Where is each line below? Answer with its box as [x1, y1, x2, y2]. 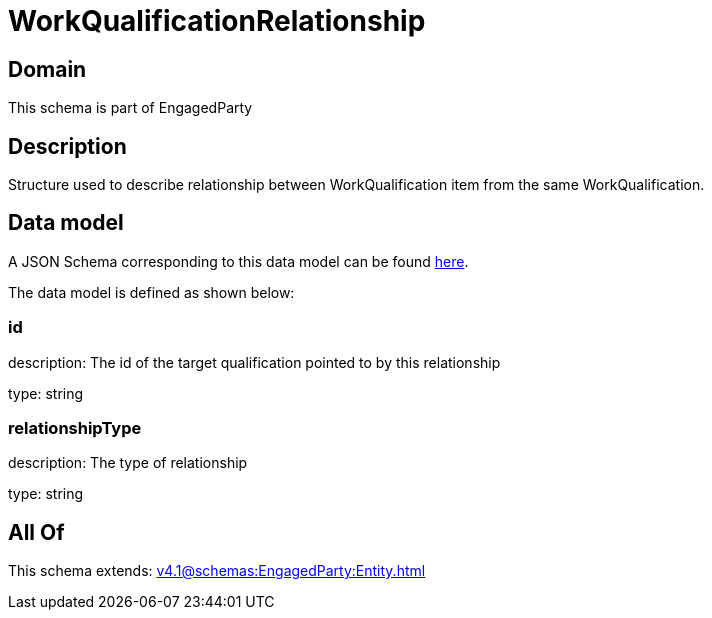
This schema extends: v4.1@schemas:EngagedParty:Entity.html [8, 562, 426, 580]
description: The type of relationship [8, 454, 248, 472]
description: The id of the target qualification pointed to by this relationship [8, 353, 501, 371]
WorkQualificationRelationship [8, 4, 426, 38]
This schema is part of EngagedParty [8, 99, 253, 117]
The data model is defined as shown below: [8, 283, 295, 301]
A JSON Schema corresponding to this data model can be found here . [8, 252, 469, 270]
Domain [8, 56, 87, 82]
